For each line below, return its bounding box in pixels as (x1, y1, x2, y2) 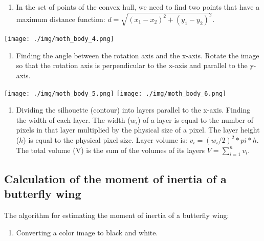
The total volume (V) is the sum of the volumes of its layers (16, 144, 205, 155)
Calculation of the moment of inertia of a (4, 170, 227, 186)
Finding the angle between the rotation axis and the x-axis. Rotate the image (16, 50, 259, 60)
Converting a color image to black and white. (16, 227, 158, 237)
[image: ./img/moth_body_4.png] (4, 35, 114, 43)
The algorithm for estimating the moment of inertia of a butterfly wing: (4, 210, 229, 220)
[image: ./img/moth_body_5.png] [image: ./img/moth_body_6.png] (4, 90, 227, 97)
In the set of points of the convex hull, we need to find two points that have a (16, 2, 260, 12)
